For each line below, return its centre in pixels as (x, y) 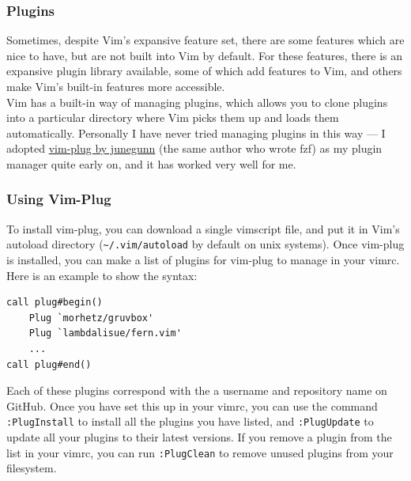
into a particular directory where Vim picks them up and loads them (173, 117)
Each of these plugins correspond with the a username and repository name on (197, 390)
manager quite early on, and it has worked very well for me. (151, 163)
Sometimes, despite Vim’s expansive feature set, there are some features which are (205, 40)
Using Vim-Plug (59, 199)
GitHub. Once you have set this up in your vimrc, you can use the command (192, 405)
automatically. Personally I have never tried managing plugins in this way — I (196, 133)
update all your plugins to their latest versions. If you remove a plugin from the (199, 437)
